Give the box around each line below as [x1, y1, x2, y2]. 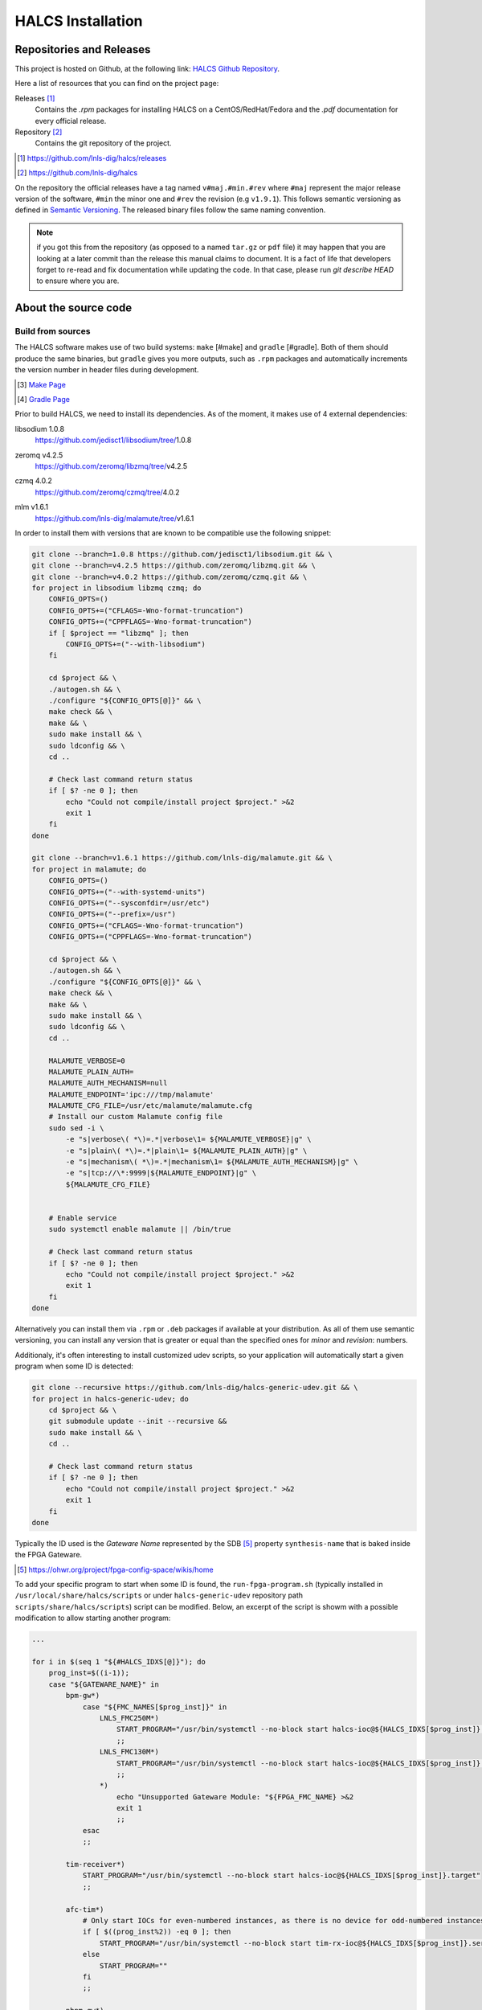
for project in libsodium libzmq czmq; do [31, 584, 202, 593]
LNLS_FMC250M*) [99, 1713, 160, 1722]
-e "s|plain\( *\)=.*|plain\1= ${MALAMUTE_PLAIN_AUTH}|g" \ [65, 1146, 308, 1155]
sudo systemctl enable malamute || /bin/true [48, 1224, 231, 1234]
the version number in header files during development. [14, 365, 199, 375]
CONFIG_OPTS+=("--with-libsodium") [65, 640, 206, 649]
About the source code [14, 301, 133, 315]
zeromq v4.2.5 [14, 450, 63, 460]
